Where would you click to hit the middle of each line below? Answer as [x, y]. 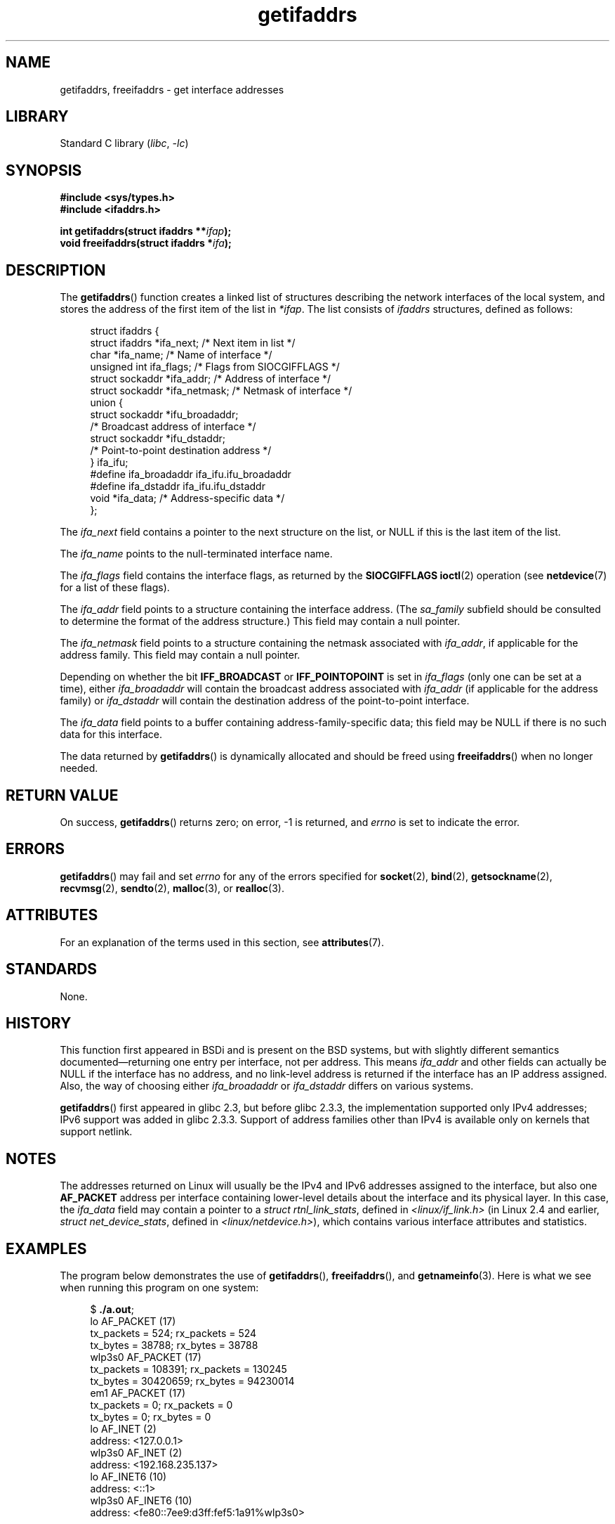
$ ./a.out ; [112, 1310]
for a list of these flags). [115, 588]
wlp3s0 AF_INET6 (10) [141, 1501]
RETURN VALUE [62, 795]
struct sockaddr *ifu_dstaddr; [158, 439]
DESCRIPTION [56, 270]
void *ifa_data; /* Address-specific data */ [187, 498]
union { [106, 403]
